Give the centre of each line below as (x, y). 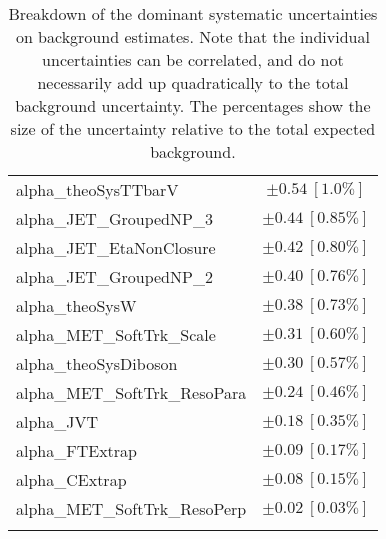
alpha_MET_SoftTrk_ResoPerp (131, 508)
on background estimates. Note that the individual (192, 36)
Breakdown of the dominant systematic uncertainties (193, 13)
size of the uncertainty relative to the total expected (193, 128)
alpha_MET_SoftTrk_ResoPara (131, 392)
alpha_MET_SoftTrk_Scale (116, 334)
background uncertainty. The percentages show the (193, 105)
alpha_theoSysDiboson (97, 363)
